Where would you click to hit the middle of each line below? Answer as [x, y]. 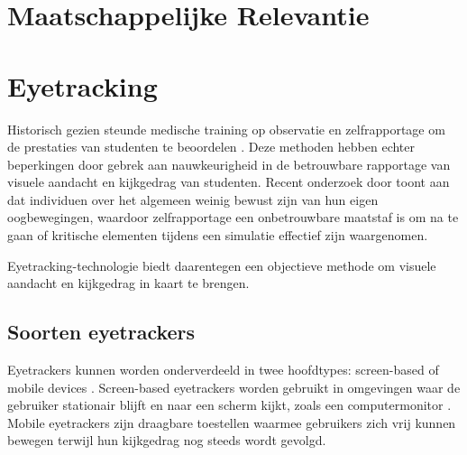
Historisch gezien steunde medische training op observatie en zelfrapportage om [226, 129]
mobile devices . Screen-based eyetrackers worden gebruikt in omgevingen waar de [234, 387]
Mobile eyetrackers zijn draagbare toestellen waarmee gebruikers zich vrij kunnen [232, 422]
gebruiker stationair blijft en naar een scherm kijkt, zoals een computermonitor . [229, 405]
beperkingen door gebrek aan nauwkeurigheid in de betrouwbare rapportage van [229, 164]
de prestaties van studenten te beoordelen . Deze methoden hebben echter [211, 147]
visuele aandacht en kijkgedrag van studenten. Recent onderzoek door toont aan [229, 182]
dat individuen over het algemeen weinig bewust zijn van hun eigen [193, 199]
